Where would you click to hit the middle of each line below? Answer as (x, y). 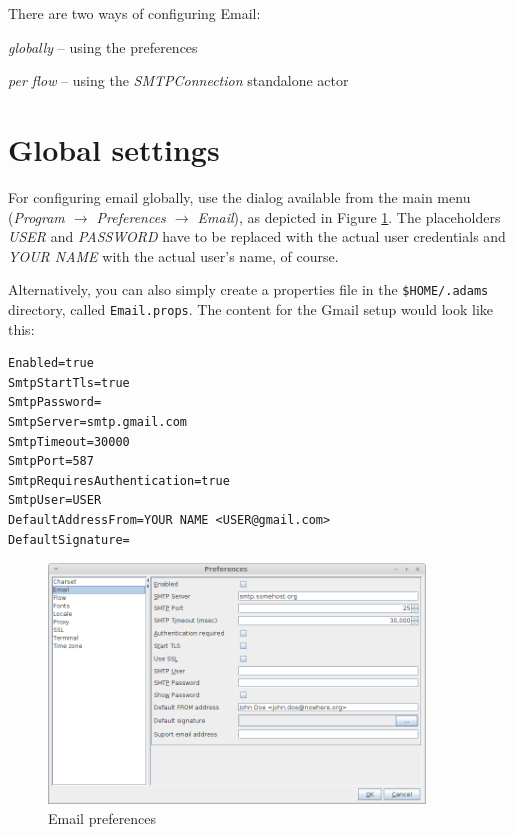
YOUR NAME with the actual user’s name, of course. (173, 255)
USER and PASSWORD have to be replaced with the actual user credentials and (257, 236)
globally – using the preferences (103, 46)
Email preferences (102, 817)
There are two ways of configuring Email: (134, 13)
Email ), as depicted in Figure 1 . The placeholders (349, 216)
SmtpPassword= (55, 402)
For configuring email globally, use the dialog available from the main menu (239, 196)
